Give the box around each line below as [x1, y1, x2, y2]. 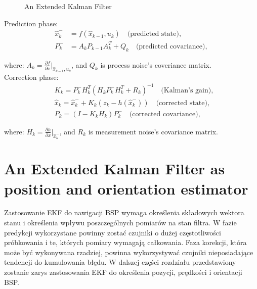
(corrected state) [156, 99, 207, 107]
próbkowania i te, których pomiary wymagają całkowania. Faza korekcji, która [4, 237, 247, 248]
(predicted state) [127, 30, 179, 38]
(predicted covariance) [136, 42, 205, 50]
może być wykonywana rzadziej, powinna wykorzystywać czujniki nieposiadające [4, 247, 253, 257]
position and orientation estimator [4, 178, 248, 199]
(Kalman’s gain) [161, 86, 211, 94]
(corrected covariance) [129, 110, 198, 118]
